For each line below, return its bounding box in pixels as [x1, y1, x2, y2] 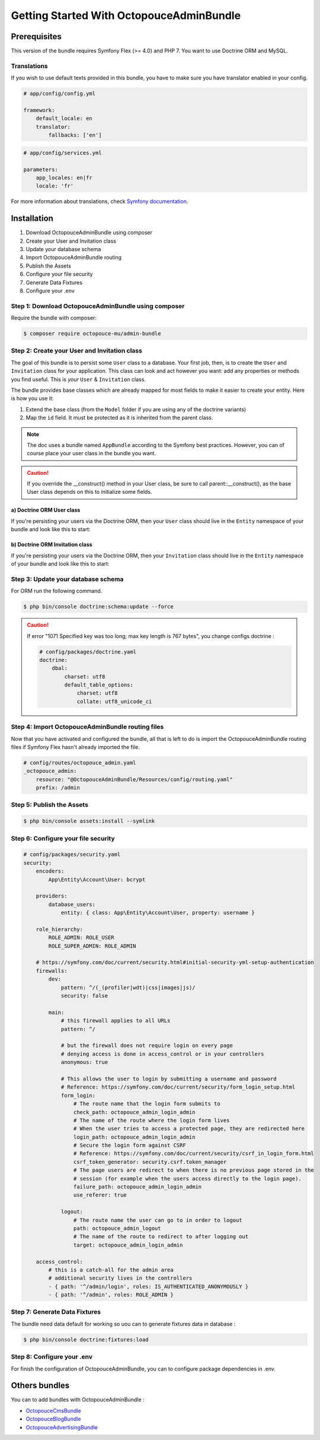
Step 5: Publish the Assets [11, 801, 89, 809]
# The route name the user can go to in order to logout [73, 1217, 242, 1223]
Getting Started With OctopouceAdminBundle [11, 9, 241, 22]
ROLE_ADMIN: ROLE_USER [48, 934, 115, 941]
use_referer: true [73, 1192, 127, 1198]
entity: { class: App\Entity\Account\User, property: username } [60, 909, 255, 916]
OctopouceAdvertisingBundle [25, 1423, 98, 1431]
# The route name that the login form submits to [73, 1100, 220, 1107]
